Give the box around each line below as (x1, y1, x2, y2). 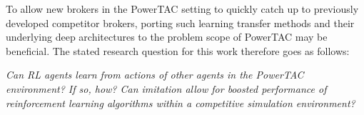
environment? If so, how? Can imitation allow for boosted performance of (6, 81, 327, 96)
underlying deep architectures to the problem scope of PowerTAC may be (6, 29, 328, 44)
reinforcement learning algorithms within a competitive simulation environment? (6, 95, 355, 110)
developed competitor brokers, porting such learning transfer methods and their (6, 15, 355, 30)
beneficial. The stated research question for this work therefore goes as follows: (6, 43, 350, 58)
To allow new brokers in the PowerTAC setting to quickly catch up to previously (6, 1, 359, 16)
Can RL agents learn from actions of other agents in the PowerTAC (6, 67, 304, 82)
